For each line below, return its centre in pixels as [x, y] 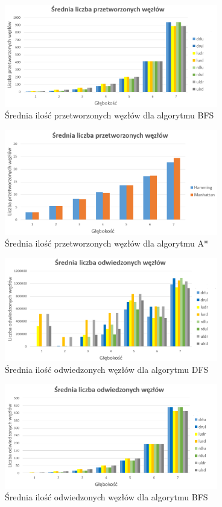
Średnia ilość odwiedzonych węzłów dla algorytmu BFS [106, 497]
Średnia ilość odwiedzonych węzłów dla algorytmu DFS [107, 370]
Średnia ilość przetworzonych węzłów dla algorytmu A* [107, 243]
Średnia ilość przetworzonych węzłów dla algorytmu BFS [109, 115]
